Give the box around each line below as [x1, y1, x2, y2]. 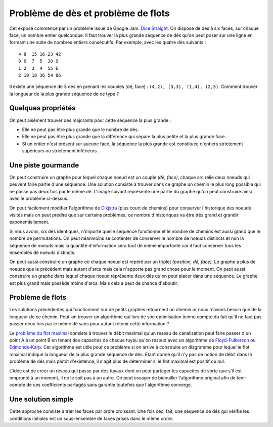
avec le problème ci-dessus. [9, 195, 69, 202]
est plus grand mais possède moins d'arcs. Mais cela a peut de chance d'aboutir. [9, 280, 178, 286]
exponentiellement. [9, 219, 50, 225]
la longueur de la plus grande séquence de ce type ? [9, 91, 119, 97]
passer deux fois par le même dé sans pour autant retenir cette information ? [9, 321, 169, 327]
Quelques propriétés [9, 104, 76, 112]
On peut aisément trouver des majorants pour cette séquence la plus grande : [9, 117, 171, 123]
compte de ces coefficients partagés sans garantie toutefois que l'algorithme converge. [9, 382, 192, 388]
